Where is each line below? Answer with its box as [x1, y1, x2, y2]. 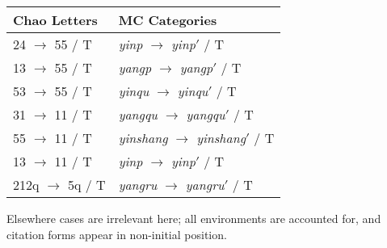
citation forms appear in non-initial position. [6, 225, 227, 242]
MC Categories [118, 11, 217, 29]
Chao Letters [13, 11, 98, 29]
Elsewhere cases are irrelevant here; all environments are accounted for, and [6, 210, 381, 226]
